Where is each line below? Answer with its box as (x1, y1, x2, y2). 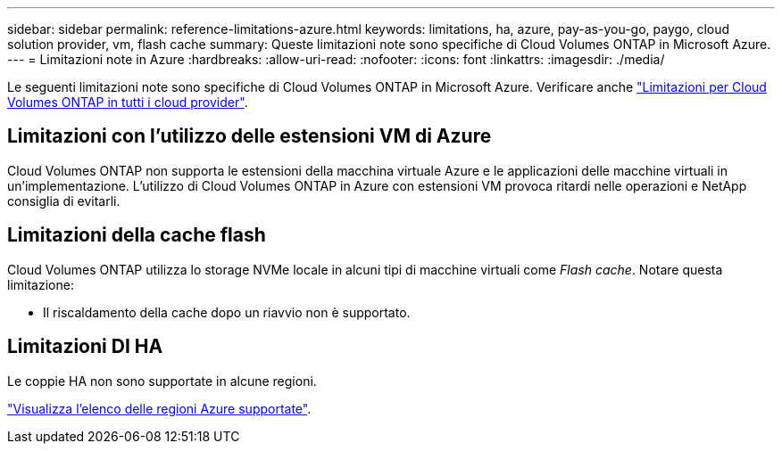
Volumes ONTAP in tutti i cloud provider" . (7, 94, 248, 110)
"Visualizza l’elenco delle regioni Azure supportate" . (7, 400, 312, 416)
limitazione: (7, 276, 74, 292)
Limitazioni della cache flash (7, 224, 266, 247)
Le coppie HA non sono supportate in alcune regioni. (7, 373, 317, 389)
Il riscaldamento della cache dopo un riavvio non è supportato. (43, 304, 411, 320)
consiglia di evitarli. (7, 193, 121, 209)
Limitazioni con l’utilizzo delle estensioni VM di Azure (7, 125, 492, 148)
